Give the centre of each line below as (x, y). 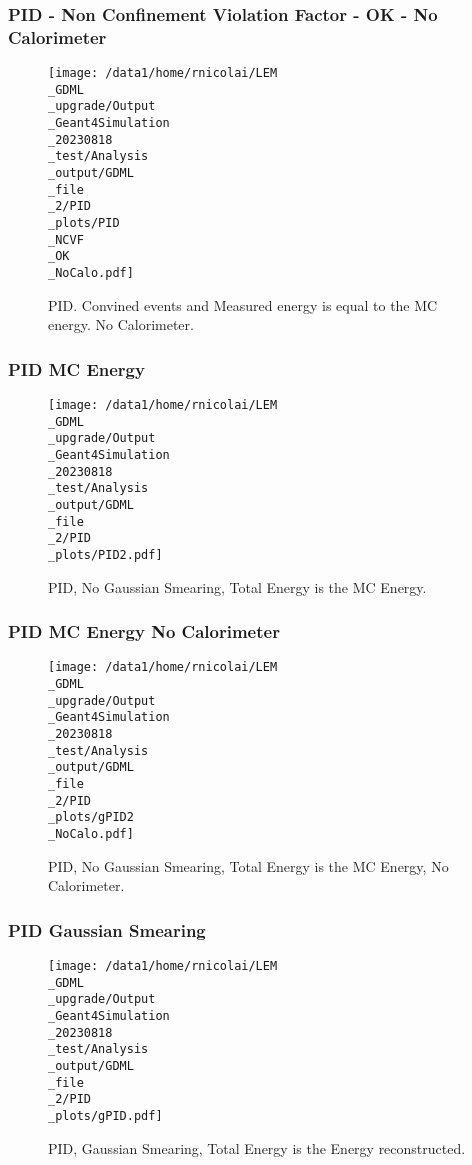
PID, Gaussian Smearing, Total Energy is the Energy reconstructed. (257, 1147)
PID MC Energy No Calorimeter (144, 631)
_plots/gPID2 (91, 817)
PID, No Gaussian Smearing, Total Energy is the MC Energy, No (248, 865)
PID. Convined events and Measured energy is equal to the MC (243, 304)
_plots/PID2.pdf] (105, 554)
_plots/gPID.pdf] (105, 1115)
